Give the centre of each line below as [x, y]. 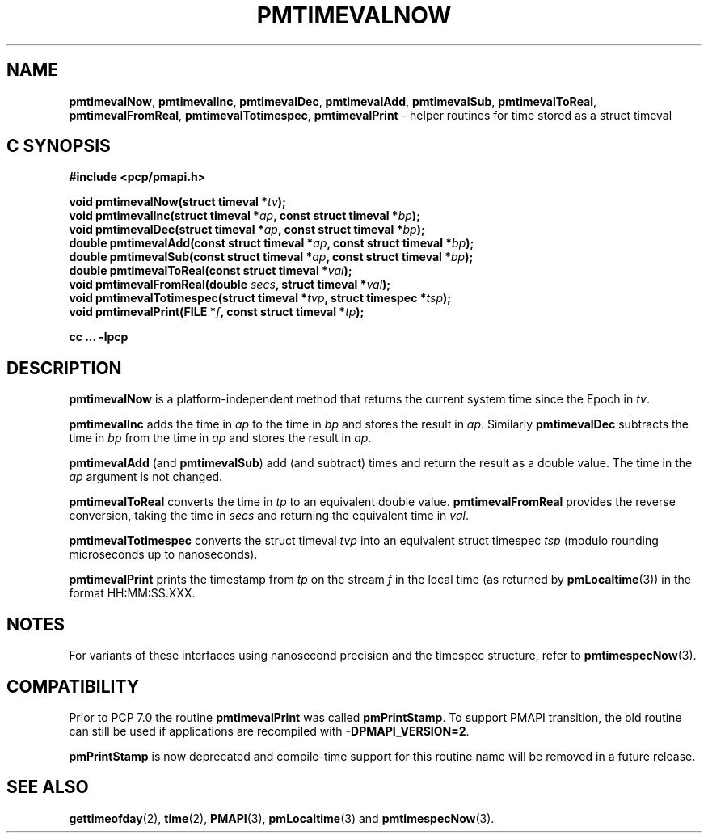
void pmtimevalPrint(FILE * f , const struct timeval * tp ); [217, 312]
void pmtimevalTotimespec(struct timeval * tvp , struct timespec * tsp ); [260, 298]
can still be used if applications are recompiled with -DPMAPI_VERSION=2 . [269, 731]
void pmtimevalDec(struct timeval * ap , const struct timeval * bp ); [247, 230]
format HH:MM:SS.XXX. [132, 593]
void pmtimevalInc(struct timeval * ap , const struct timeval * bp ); [244, 216]
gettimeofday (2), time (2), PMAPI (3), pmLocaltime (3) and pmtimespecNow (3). [282, 818]
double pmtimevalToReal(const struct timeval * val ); [211, 271]
